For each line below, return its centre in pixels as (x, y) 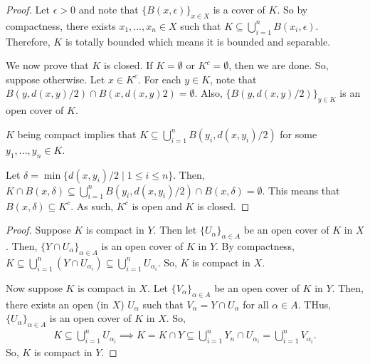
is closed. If (128, 65)
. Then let (175, 230)
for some (298, 134)
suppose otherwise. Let (55, 79)
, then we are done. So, (279, 65)
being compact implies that (77, 134)
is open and (157, 206)
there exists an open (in (57, 304)
